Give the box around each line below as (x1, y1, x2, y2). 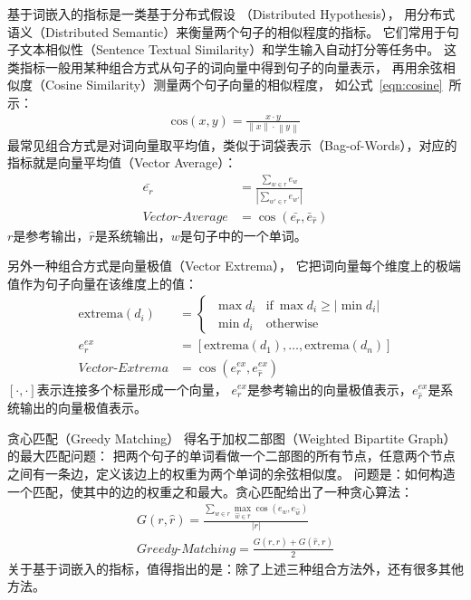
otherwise (265, 317, 319, 330)
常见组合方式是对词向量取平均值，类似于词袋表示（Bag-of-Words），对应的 (19, 135, 457, 154)
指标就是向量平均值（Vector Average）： (7, 153, 237, 172)
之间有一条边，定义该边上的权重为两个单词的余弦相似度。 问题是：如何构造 (7, 464, 456, 483)
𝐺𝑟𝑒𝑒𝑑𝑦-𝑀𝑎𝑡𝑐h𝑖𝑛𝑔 (137, 542, 236, 556)
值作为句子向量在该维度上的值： (7, 273, 197, 292)
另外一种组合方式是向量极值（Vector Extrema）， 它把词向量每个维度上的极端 (7, 256, 461, 275)
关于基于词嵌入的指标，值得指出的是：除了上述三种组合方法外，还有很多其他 (7, 558, 464, 577)
